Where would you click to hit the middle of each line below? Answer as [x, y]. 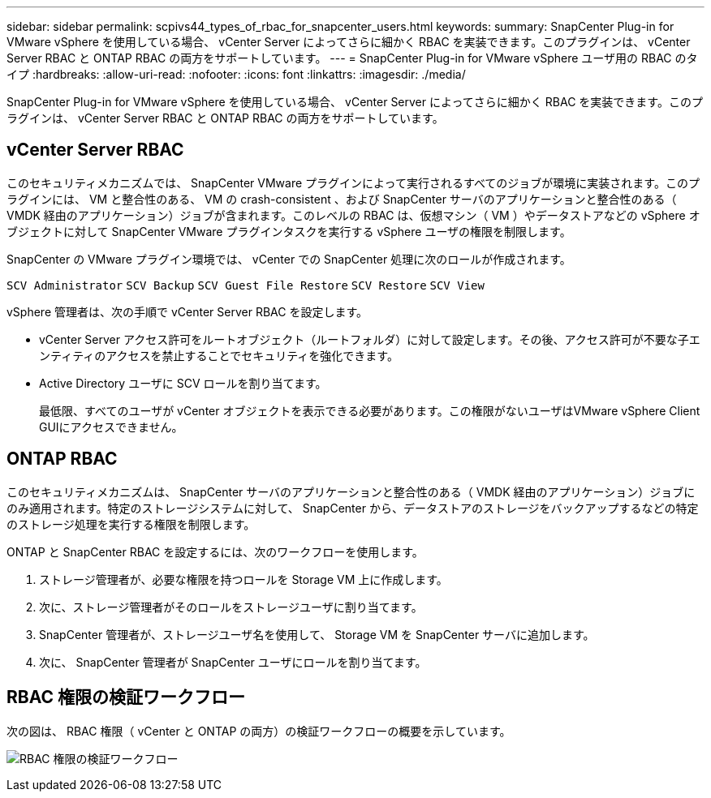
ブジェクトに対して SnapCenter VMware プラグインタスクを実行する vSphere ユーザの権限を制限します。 [289, 231]
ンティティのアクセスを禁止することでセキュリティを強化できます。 [219, 355]
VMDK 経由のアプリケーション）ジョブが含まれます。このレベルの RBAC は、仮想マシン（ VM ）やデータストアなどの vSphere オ [353, 215]
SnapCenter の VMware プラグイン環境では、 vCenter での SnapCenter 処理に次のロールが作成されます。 [289, 259]
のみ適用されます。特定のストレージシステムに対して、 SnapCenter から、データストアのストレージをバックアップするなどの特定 [353, 508]
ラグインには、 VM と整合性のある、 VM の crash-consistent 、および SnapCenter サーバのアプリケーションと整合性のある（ [342, 199]
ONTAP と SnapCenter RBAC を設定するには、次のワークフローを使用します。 [215, 551]
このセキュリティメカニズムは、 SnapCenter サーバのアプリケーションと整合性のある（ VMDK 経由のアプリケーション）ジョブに [351, 491]
